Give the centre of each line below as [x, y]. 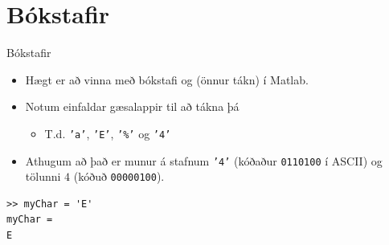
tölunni [43, 176]
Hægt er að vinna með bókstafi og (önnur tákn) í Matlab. [167, 79]
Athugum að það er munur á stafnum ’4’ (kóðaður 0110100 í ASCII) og [204, 160]
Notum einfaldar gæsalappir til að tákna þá [132, 106]
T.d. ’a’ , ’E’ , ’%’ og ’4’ [108, 133]
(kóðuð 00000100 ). [119, 176]
